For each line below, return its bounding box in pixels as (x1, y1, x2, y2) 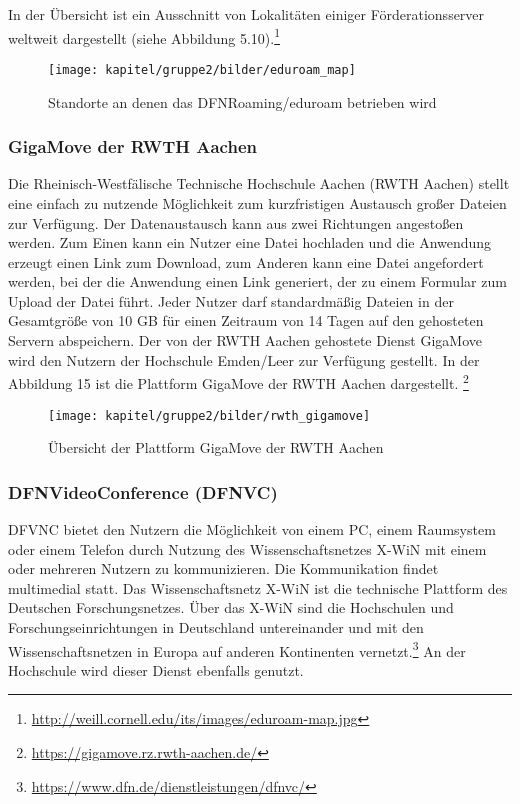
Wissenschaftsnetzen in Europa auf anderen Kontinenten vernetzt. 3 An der (8, 637, 466, 661)
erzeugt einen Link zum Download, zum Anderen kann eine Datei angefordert (8, 251, 484, 272)
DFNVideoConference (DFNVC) (8, 479, 278, 504)
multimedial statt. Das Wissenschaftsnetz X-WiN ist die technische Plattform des (8, 577, 508, 598)
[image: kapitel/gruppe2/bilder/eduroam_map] (48, 62, 356, 77)
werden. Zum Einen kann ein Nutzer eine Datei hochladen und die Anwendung (8, 232, 492, 253)
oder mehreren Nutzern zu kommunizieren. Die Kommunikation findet (8, 558, 439, 579)
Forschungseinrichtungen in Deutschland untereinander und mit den (8, 616, 424, 637)
